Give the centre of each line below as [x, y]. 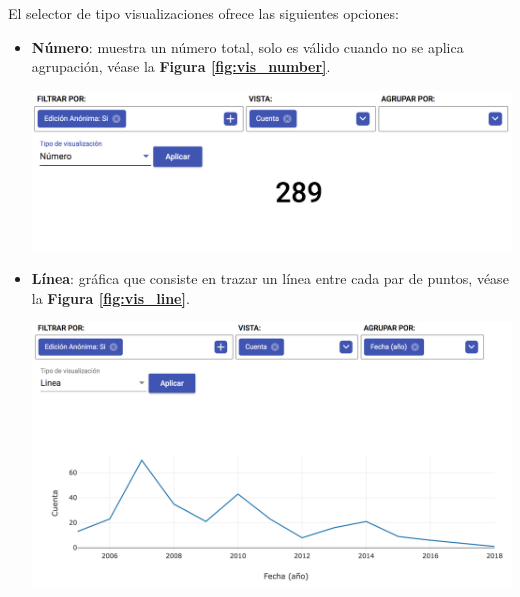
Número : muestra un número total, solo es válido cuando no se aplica [247, 46]
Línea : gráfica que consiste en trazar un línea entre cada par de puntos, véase [270, 278]
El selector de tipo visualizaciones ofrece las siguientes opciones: [203, 13]
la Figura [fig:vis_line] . [110, 297]
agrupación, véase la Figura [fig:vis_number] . [181, 66]
